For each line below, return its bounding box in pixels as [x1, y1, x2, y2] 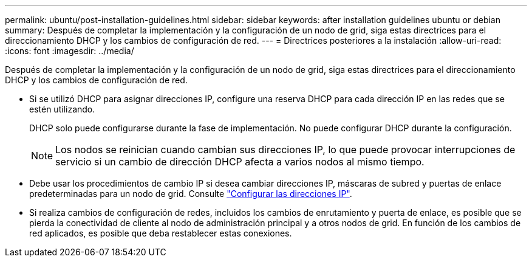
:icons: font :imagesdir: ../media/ [5, 46, 134, 56]
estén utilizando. [29, 104, 95, 114]
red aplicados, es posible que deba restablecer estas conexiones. [29, 228, 292, 238]
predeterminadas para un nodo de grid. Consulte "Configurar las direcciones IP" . [29, 188, 352, 199]
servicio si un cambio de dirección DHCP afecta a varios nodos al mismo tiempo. [55, 156, 425, 168]
